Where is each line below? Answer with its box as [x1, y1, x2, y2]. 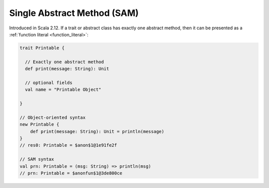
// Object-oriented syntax [19, 114, 86, 120]
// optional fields [25, 80, 73, 86]
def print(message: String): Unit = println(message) [30, 128, 164, 134]
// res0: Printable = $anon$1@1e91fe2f [19, 142, 117, 148]
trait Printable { [19, 45, 65, 51]
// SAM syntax [19, 157, 54, 162]
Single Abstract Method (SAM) [9, 7, 139, 18]
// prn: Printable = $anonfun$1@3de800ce [19, 170, 123, 176]
